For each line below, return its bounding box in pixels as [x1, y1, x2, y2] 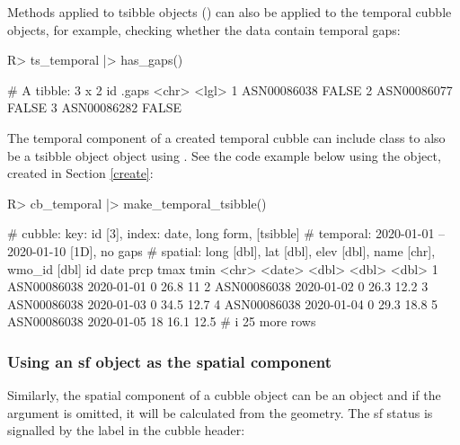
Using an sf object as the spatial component [7, 350, 332, 372]
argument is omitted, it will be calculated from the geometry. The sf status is [7, 403, 433, 422]
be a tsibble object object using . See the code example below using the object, [7, 146, 441, 165]
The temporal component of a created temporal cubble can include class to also [7, 128, 446, 147]
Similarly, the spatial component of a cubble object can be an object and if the [7, 386, 441, 405]
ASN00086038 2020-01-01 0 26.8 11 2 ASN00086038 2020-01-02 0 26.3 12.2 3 [7, 277, 429, 296]
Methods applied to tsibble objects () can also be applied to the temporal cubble [7, 3, 452, 21]
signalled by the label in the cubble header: [7, 421, 245, 440]
